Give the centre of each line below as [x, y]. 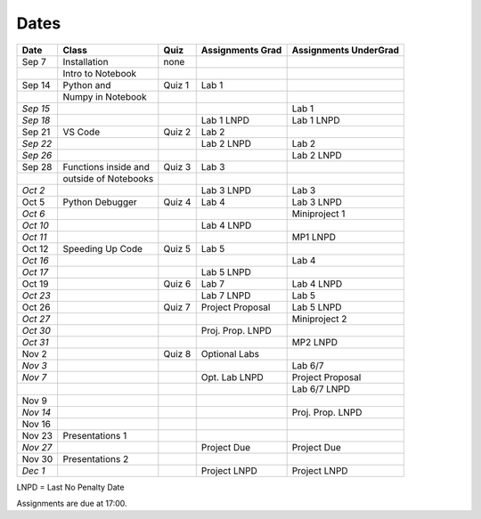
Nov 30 [37, 458]
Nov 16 [36, 424]
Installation [86, 61]
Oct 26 [36, 307]
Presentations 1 [95, 435]
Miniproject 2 [319, 319]
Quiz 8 [177, 353]
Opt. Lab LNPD [232, 377]
